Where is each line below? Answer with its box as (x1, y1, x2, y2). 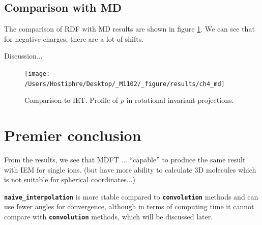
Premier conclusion (4, 125, 141, 146)
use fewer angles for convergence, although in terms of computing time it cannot (4, 201, 254, 212)
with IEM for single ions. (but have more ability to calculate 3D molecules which (4, 164, 256, 175)
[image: (24, 70, 50, 77)
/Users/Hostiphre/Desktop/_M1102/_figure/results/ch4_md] (24, 80, 225, 88)
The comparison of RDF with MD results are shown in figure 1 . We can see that (4, 23, 255, 34)
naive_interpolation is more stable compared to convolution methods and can (4, 191, 258, 202)
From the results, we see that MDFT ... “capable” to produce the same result (4, 154, 246, 165)
